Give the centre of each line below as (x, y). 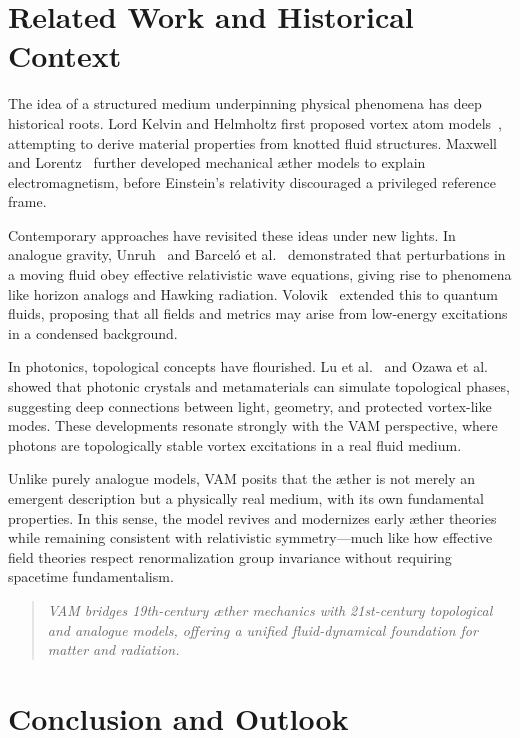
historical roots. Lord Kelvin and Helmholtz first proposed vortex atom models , (255, 122)
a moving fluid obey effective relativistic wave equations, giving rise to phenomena (260, 274)
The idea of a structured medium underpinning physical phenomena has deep (245, 103)
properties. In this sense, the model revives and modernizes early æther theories (252, 517)
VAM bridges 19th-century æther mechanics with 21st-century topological (270, 609)
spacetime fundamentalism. (91, 576)
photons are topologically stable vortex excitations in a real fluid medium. (235, 444)
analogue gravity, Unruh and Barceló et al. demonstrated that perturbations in (257, 254)
